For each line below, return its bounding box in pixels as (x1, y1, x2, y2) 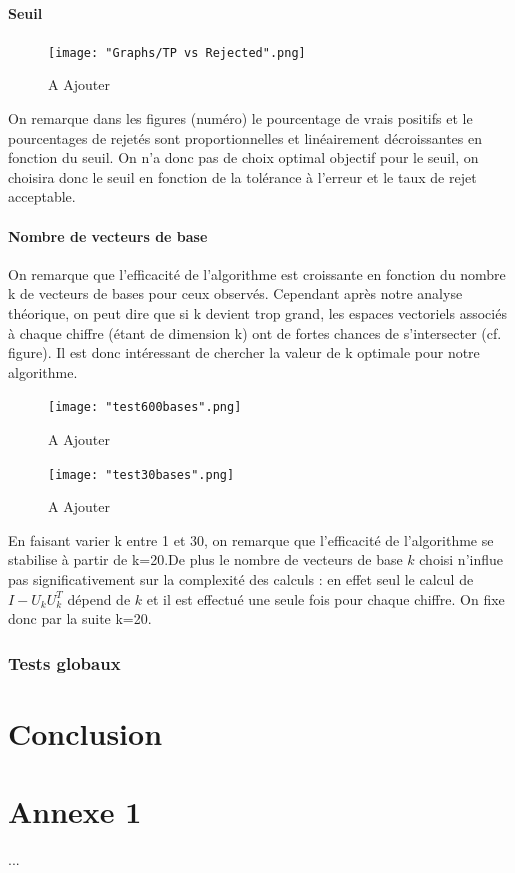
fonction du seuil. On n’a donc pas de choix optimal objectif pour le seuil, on (8, 147, 479, 168)
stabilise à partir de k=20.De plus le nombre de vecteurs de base (8, 549, 403, 570)
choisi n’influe (419, 549, 503, 570)
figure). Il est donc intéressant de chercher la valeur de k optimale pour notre (8, 342, 480, 363)
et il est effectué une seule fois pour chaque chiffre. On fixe (146, 588, 505, 609)
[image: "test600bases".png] (48, 400, 242, 415)
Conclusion (8, 712, 163, 753)
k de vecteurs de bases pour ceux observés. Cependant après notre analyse (8, 283, 463, 304)
